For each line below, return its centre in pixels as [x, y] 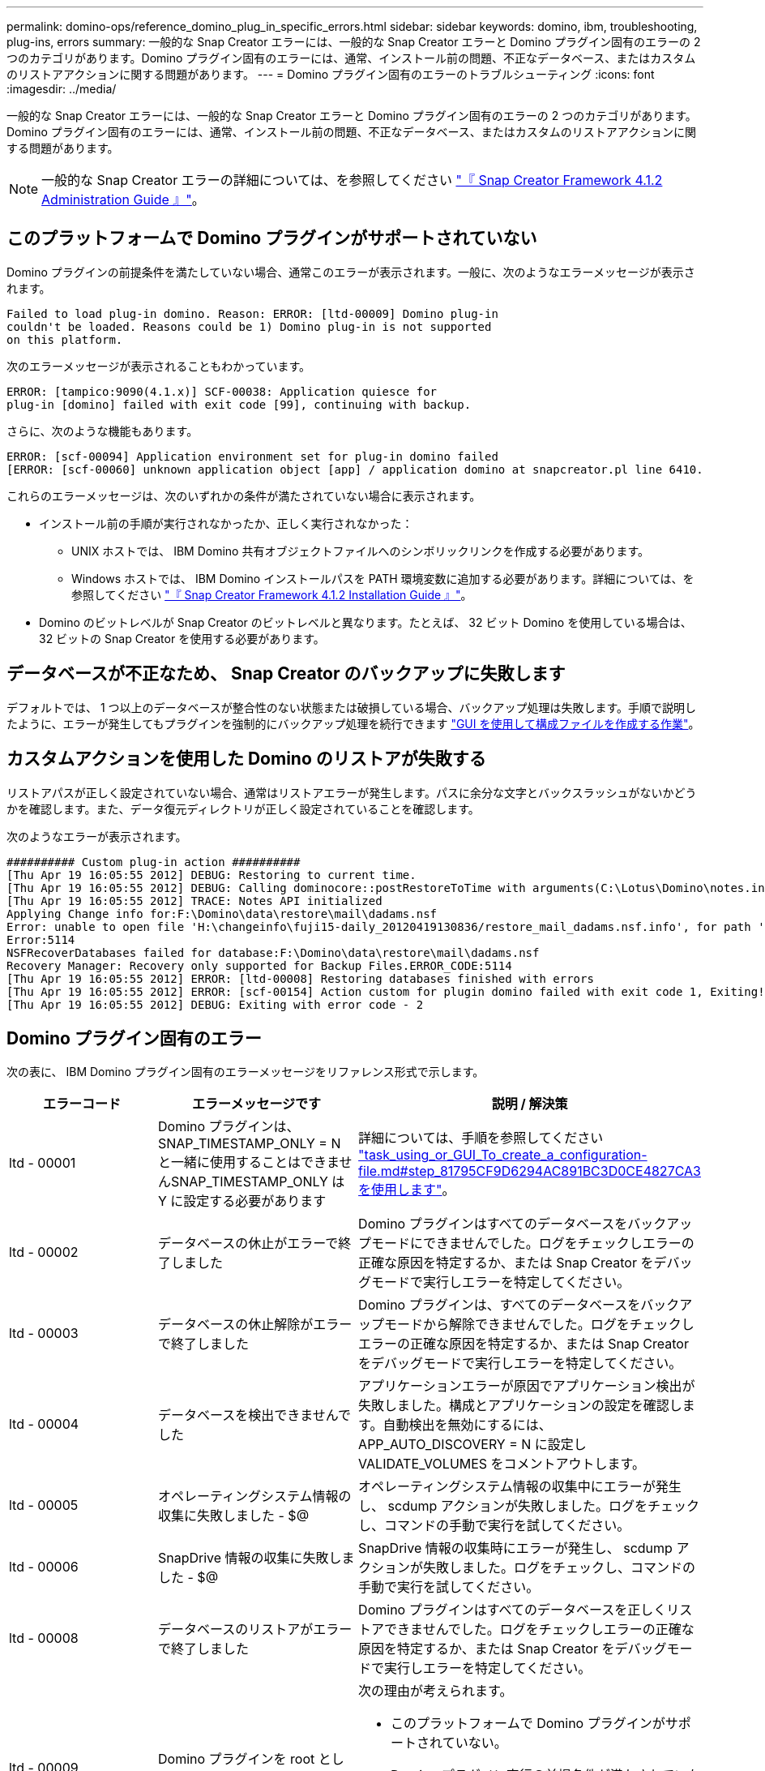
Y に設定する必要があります [242, 1201]
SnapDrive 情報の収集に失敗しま [256, 1558]
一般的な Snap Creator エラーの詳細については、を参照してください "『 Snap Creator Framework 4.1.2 [352, 180]
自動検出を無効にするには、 [467, 1425]
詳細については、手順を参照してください [481, 1138]
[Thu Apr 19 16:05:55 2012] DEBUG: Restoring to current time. [212, 875]
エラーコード [81, 1104]
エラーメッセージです [257, 1104]
